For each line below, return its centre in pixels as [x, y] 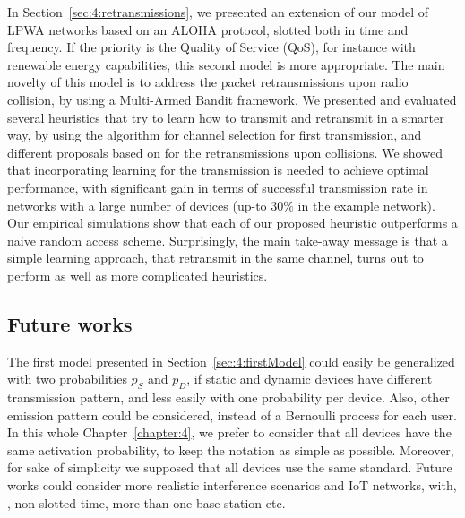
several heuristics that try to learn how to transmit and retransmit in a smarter [226, 117]
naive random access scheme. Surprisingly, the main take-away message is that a [228, 240]
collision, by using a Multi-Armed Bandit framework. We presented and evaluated [232, 99]
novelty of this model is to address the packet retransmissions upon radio [208, 82]
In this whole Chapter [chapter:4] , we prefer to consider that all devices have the [229, 432]
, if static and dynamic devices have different [310, 379]
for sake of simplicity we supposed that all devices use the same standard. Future [230, 467]
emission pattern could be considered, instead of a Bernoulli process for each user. [232, 414]
